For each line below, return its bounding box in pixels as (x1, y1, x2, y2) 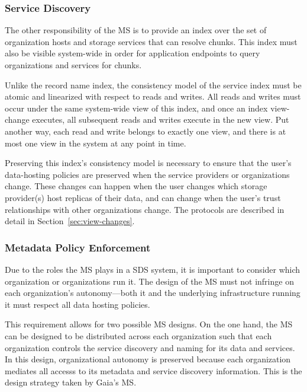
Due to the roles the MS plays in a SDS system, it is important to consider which (5, 263, 300, 275)
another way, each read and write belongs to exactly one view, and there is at (5, 125, 286, 137)
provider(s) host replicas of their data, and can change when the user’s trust (5, 191, 281, 203)
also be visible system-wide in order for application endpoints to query (5, 47, 260, 59)
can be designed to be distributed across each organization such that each (5, 329, 272, 342)
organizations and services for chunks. (5, 59, 142, 71)
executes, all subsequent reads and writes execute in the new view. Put (32, 113, 289, 126)
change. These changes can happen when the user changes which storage (5, 180, 267, 192)
